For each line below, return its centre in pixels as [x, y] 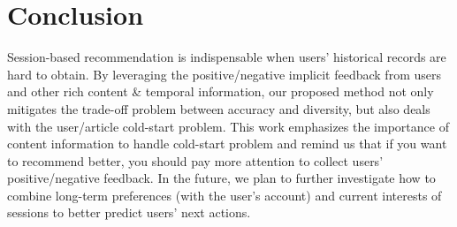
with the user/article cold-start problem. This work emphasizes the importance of [228, 126]
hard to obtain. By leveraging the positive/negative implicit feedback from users [224, 74]
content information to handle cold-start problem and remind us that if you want [227, 144]
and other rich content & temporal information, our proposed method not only [221, 91]
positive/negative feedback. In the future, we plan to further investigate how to [221, 178]
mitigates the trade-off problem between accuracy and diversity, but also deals [219, 108]
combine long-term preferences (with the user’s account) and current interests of [225, 195]
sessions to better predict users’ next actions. [129, 212]
